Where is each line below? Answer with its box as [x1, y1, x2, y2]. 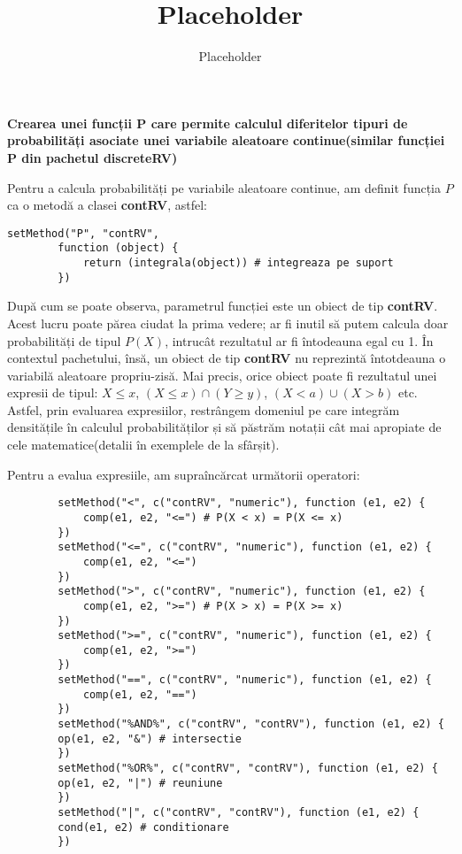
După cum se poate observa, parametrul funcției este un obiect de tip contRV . [7, 296, 438, 315]
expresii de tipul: [7, 383, 98, 402]
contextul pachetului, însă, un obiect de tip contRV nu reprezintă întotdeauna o [7, 349, 446, 367]
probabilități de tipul [7, 331, 121, 350]
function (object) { [58, 242, 179, 255]
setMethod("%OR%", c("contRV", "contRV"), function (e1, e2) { [58, 762, 438, 775]
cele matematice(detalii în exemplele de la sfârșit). [7, 435, 280, 454]
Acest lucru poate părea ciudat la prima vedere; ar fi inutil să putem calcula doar [7, 313, 449, 332]
